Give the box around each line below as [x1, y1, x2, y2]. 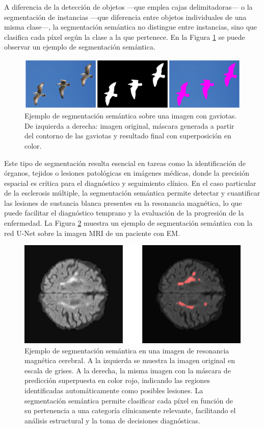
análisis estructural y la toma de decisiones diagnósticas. [24, 415, 200, 425]
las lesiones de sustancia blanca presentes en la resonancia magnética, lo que [4, 197, 242, 208]
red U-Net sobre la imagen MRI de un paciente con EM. [4, 227, 180, 238]
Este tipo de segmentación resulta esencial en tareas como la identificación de [4, 157, 246, 168]
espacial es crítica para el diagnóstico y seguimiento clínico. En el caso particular [4, 177, 256, 188]
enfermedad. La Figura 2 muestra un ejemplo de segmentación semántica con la [4, 218, 253, 228]
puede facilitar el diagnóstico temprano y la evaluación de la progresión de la [4, 207, 244, 218]
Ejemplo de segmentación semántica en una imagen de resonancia [24, 345, 229, 355]
